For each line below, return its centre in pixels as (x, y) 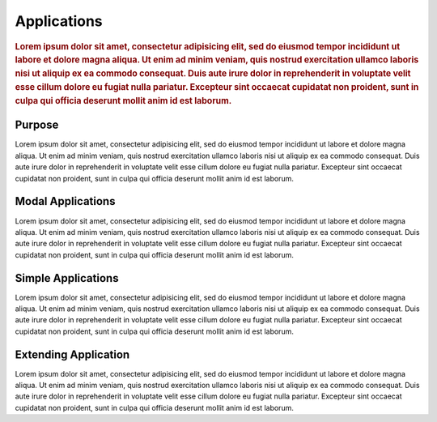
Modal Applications (65, 201)
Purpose (37, 125)
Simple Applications (67, 278)
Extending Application (72, 354)
